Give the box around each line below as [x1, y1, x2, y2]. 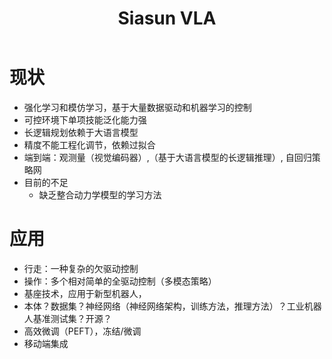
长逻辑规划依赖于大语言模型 [23, 126, 139, 138]
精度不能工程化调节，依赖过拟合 [23, 138, 156, 151]
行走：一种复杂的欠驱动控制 [23, 262, 139, 274]
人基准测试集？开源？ [23, 312, 112, 324]
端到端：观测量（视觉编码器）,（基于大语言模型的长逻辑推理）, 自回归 [23, 151, 312, 163]
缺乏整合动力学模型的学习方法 [38, 188, 162, 201]
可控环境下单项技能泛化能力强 [23, 113, 147, 126]
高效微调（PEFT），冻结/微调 [23, 325, 142, 337]
